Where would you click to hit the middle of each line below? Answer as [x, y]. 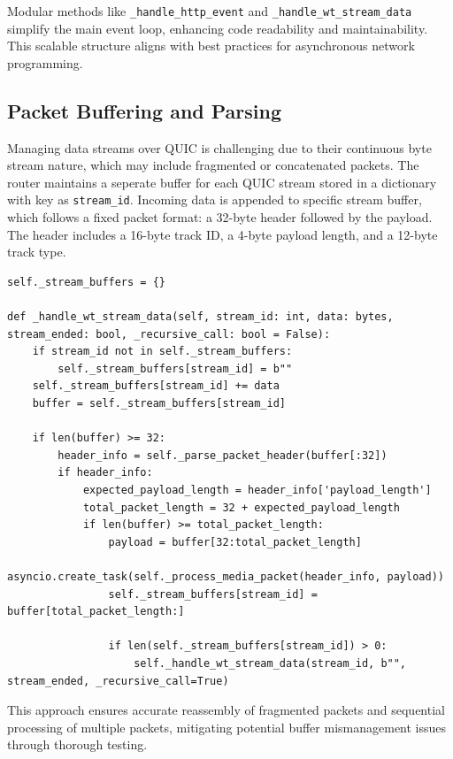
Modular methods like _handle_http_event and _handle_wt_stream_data [210, 11]
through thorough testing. [77, 744]
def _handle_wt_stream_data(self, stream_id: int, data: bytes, [200, 317]
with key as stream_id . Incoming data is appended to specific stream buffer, [215, 199]
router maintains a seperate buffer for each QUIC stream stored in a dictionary [222, 182]
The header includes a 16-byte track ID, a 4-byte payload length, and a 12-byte [223, 234]
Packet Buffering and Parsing [145, 110]
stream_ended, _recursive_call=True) [118, 681]
